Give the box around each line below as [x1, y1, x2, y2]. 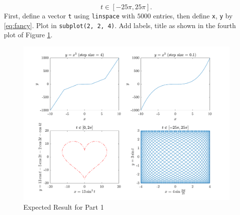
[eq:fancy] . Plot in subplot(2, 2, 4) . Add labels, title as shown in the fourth [4, 20, 236, 30]
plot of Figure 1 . [4, 30, 52, 40]
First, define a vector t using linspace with [4, 11, 135, 20]
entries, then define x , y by [153, 11, 233, 20]
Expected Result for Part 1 [23, 202, 104, 212]
